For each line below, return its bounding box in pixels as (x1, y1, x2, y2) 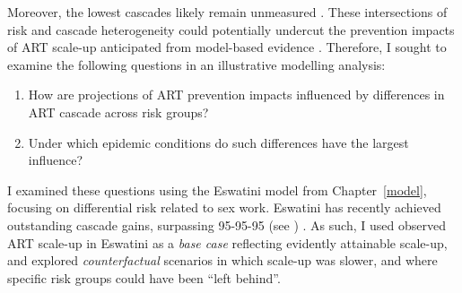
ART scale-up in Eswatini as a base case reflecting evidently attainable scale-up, (7, 233, 448, 252)
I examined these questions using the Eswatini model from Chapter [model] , (7, 180, 427, 199)
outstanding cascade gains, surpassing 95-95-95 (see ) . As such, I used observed (7, 215, 446, 234)
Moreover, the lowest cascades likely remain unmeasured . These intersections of (7, 3, 448, 21)
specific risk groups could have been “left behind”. (7, 268, 281, 287)
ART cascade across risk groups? (28, 102, 209, 121)
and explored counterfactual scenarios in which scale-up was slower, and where (7, 251, 438, 270)
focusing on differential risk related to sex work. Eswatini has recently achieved (7, 198, 441, 217)
